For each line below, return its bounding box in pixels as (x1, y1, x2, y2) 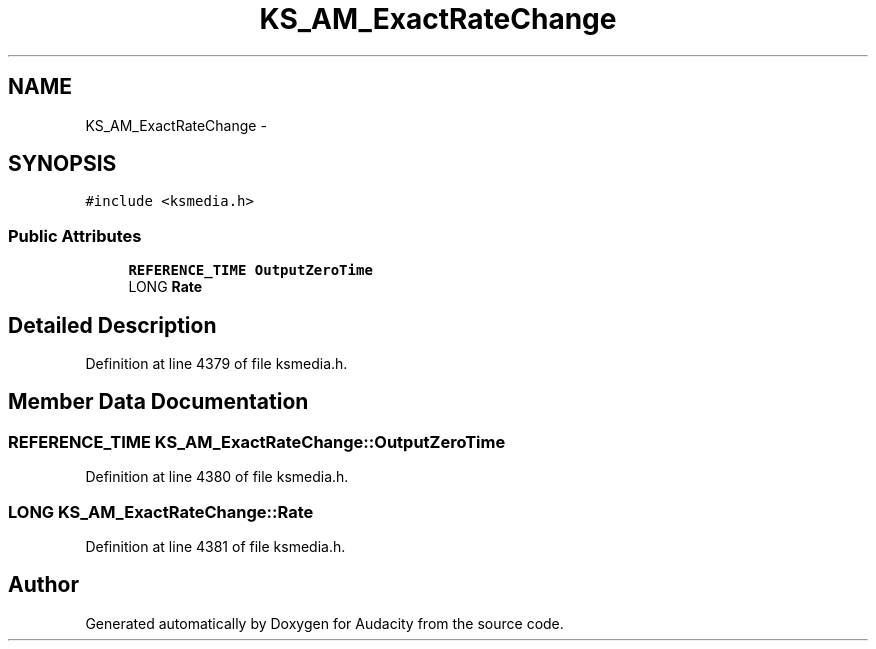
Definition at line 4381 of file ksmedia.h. (85, 538, 346, 555)
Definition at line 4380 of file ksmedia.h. (85, 468, 349, 486)
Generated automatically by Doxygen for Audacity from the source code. (85, 614, 564, 632)
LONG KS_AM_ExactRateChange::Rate (8, 501, 314, 522)
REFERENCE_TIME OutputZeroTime (128, 262, 373, 279)
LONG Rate (128, 278, 203, 296)
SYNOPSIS (8, 151, 117, 177)
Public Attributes (8, 225, 142, 246)
